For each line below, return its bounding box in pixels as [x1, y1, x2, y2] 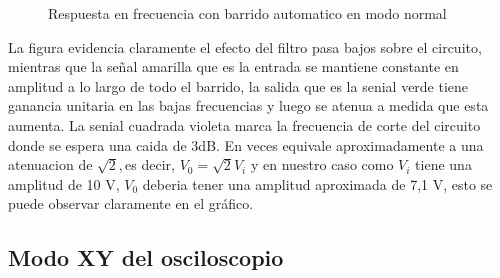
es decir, [125, 154, 175, 175]
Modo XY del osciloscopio [8, 242, 284, 273]
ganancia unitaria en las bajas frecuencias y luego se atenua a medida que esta [8, 95, 489, 116]
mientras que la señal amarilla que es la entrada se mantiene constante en [8, 56, 459, 77]
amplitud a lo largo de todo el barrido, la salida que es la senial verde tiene [8, 75, 469, 96]
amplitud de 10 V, [8, 173, 120, 194]
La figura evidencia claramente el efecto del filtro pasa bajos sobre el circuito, [8, 36, 482, 57]
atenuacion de [8, 154, 93, 175]
